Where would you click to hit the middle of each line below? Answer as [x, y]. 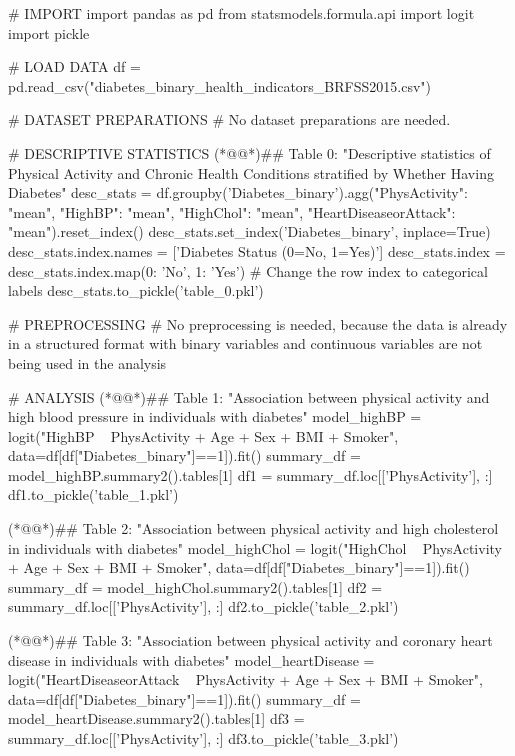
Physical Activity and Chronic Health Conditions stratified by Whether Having [251, 172]
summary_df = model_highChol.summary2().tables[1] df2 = [195, 586]
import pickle [49, 32]
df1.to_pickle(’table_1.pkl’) [93, 494]
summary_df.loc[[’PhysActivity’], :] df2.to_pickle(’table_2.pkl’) [203, 606]
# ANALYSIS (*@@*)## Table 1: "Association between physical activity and [249, 396]
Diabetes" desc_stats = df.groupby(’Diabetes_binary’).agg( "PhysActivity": [238, 192]
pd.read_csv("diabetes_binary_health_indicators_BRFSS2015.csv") [219, 85]
